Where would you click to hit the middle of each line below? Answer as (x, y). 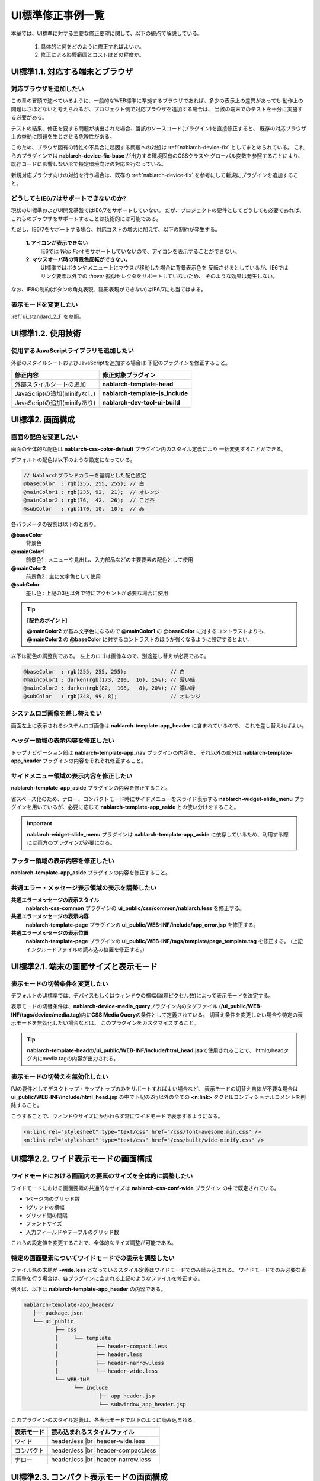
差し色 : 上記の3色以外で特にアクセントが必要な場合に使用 (97, 593)
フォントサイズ (44, 1224)
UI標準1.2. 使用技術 (46, 334)
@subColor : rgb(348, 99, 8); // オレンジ (112, 696)
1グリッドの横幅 (45, 1207)
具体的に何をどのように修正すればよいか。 (92, 46)
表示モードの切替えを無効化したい (60, 1077)
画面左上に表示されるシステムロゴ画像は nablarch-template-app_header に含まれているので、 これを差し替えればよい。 (159, 725)
